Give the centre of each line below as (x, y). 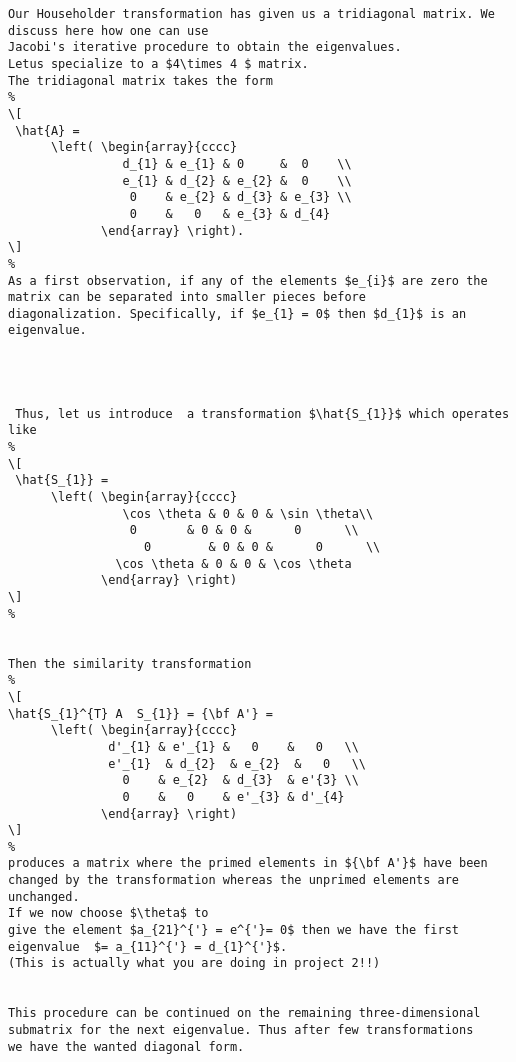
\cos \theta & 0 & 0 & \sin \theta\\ (248, 513)
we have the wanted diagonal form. (126, 1046)
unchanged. (44, 896)
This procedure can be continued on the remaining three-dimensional (244, 1013)
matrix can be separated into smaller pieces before (187, 297)
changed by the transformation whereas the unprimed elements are (234, 880)
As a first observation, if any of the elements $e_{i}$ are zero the (248, 280)
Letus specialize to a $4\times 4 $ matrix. (158, 63)
